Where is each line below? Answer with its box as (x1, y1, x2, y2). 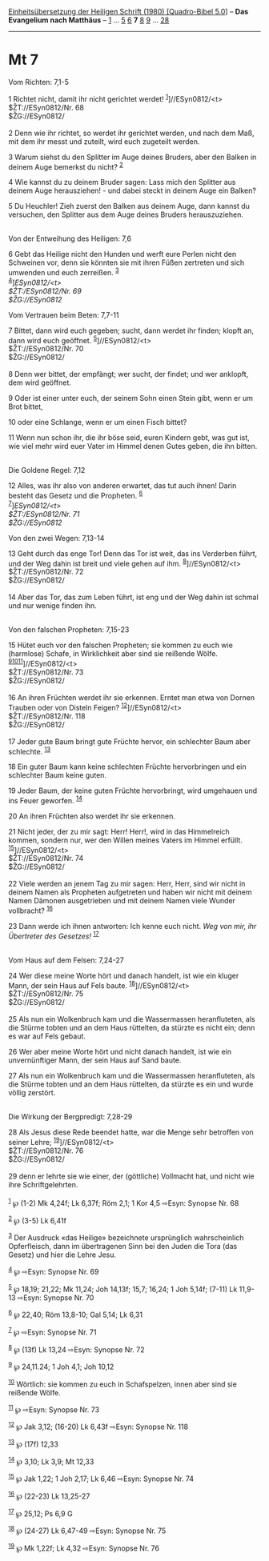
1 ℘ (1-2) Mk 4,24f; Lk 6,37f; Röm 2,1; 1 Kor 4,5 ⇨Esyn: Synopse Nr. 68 (8, 1197, 239, 1207)
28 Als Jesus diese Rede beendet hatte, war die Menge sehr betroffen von (8, 1127, 254, 1137)
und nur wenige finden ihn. (8, 601, 98, 610)
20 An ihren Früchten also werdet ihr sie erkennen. (8, 811, 176, 821)
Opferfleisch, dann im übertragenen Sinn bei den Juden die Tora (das (8, 1242, 238, 1251)
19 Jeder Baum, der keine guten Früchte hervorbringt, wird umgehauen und (8, 786, 258, 795)
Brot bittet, (8, 402, 43, 411)
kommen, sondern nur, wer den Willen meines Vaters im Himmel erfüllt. (8, 835, 243, 845)
